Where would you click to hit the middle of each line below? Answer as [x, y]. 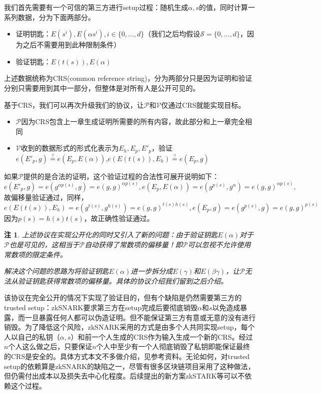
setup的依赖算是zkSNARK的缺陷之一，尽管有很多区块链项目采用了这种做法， [130, 366]
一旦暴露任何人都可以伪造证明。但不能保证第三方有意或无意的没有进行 [140, 317]
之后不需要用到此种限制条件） [72, 45]
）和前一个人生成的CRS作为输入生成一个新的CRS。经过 [162, 336]
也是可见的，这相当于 [44, 245]
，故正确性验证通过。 [119, 218]
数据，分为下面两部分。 [56, 17]
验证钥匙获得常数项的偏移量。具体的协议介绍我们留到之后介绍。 [123, 281]
